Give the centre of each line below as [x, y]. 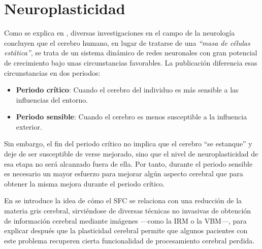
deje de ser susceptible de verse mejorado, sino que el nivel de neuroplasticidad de [131, 154]
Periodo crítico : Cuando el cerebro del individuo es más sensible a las [127, 90]
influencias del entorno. [52, 99]
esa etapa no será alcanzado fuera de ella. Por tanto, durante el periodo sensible [128, 163]
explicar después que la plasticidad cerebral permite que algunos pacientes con [126, 230]
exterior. [29, 126]
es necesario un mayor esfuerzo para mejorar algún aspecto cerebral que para [124, 174]
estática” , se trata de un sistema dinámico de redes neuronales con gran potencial [131, 53]
